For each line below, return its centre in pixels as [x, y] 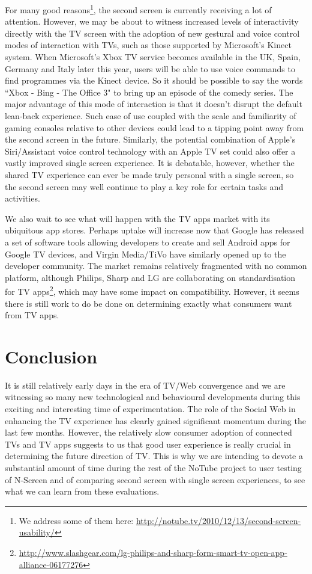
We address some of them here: [76, 520]
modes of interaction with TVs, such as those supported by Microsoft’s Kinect [148, 45]
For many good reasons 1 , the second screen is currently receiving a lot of [138, 9]
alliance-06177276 [51, 564]
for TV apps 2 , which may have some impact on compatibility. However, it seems [152, 290]
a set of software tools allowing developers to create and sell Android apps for [148, 242]
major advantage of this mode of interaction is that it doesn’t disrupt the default [154, 104]
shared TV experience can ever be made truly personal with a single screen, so [149, 174]
